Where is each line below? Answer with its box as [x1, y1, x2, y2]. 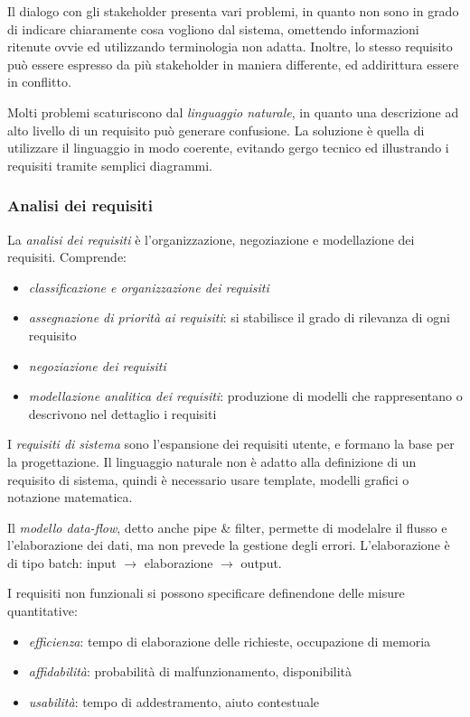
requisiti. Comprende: [7, 247, 127, 266]
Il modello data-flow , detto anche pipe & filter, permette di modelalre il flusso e [7, 517, 447, 536]
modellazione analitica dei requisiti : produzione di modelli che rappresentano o [28, 386, 463, 405]
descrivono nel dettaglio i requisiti [28, 404, 217, 423]
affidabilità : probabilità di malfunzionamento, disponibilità [28, 662, 352, 681]
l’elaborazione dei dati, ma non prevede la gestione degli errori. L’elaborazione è [7, 535, 450, 554]
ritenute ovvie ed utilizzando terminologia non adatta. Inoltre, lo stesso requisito [7, 37, 453, 56]
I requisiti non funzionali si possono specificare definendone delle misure [7, 583, 405, 602]
